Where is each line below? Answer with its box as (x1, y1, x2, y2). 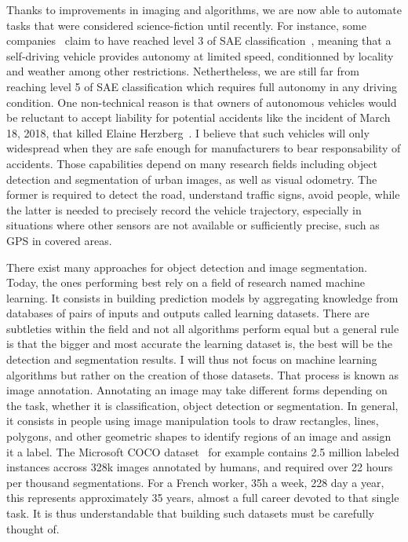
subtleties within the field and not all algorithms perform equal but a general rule (6, 320, 399, 336)
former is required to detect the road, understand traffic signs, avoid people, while (6, 186, 400, 203)
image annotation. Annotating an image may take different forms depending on (6, 382, 388, 398)
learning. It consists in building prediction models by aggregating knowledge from (6, 289, 399, 306)
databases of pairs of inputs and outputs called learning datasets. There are (6, 305, 370, 321)
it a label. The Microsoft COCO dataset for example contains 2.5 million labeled (6, 443, 399, 460)
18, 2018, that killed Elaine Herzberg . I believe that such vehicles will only (6, 124, 370, 141)
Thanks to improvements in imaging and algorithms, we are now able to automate (6, 2, 402, 17)
